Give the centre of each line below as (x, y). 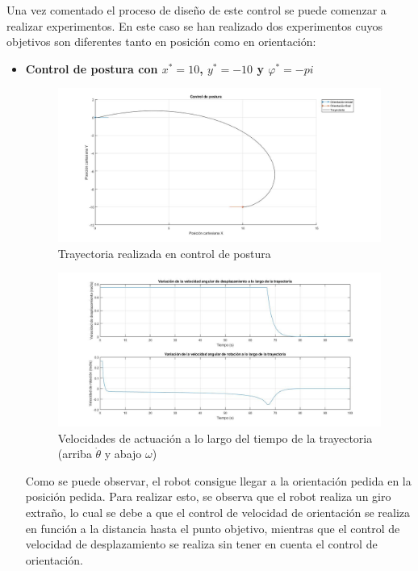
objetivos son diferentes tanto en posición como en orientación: (161, 42)
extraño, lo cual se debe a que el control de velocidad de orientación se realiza (218, 512)
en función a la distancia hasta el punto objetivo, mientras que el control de (213, 528)
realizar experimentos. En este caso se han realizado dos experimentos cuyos (194, 25)
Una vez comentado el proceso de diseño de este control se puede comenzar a (196, 10)
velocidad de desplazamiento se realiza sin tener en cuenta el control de (201, 544)
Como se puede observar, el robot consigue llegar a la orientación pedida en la (218, 480)
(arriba (75, 454)
